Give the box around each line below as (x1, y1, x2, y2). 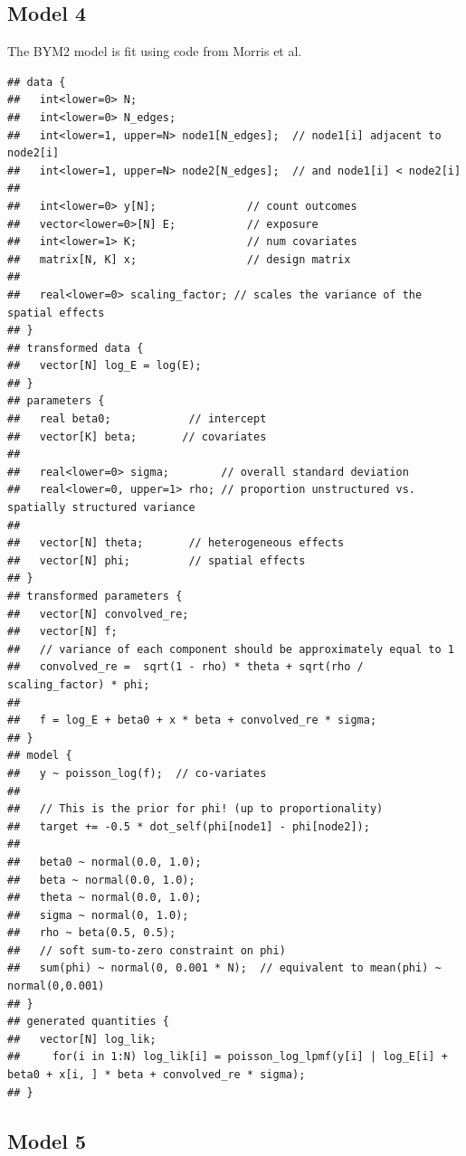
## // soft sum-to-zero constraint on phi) (7, 943, 286, 957)
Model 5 (7, 1126, 86, 1154)
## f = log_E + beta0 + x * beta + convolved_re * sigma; (7, 714, 377, 727)
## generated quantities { (7, 1015, 169, 1028)
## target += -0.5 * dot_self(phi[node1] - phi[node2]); (7, 820, 370, 833)
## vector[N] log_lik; (7, 1032, 157, 1046)
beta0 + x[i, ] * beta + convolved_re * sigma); (7, 1068, 306, 1082)
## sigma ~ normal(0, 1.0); (7, 908, 189, 922)
